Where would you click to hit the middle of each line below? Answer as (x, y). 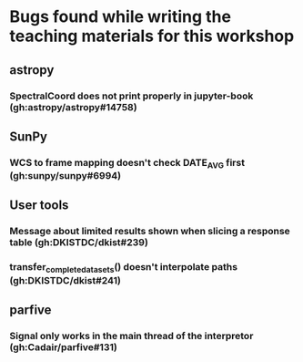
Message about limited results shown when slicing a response (150, 232)
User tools (39, 206)
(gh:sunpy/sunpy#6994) (66, 176)
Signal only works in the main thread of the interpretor (131, 336)
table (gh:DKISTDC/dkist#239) (79, 243)
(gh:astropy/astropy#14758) (74, 107)
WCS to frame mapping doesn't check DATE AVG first (127, 163)
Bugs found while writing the (121, 17)
